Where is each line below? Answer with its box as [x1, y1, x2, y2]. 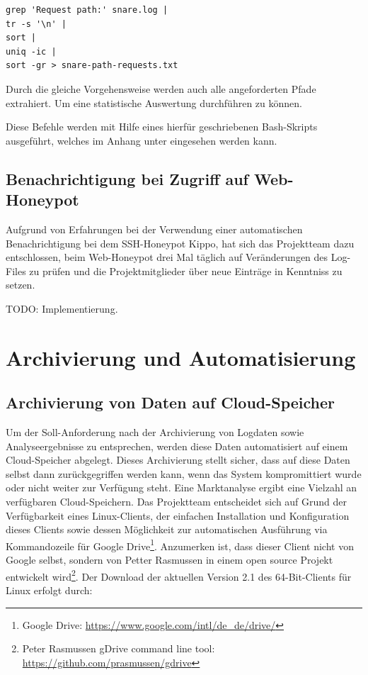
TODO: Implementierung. [6, 301, 118, 316]
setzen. [6, 277, 35, 292]
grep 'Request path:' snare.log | [6, 5, 168, 15]
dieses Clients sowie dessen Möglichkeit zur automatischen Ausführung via [6, 522, 328, 537]
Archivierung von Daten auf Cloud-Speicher [6, 391, 335, 413]
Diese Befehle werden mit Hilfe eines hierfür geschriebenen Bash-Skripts [6, 119, 318, 134]
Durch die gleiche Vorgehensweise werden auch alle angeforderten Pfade [6, 81, 316, 96]
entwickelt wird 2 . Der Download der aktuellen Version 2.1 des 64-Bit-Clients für [6, 567, 352, 584]
